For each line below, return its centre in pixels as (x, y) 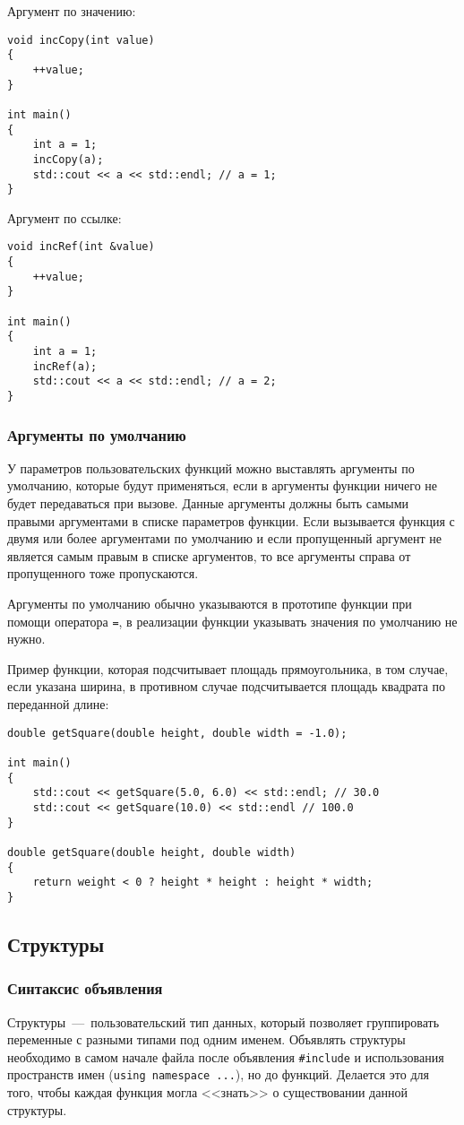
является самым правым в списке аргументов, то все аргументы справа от (209, 555)
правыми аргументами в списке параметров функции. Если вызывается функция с (231, 520)
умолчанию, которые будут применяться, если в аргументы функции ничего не (223, 485)
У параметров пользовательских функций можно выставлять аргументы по (211, 467)
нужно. (26, 639)
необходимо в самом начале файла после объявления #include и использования (226, 1056)
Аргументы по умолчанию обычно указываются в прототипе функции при (210, 603)
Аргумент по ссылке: (64, 217)
